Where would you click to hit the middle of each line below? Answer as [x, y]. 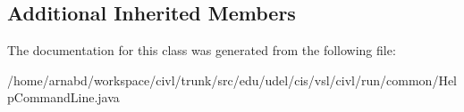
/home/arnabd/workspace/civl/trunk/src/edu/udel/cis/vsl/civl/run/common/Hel [232, 80]
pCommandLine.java [63, 97]
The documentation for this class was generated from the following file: [202, 50]
